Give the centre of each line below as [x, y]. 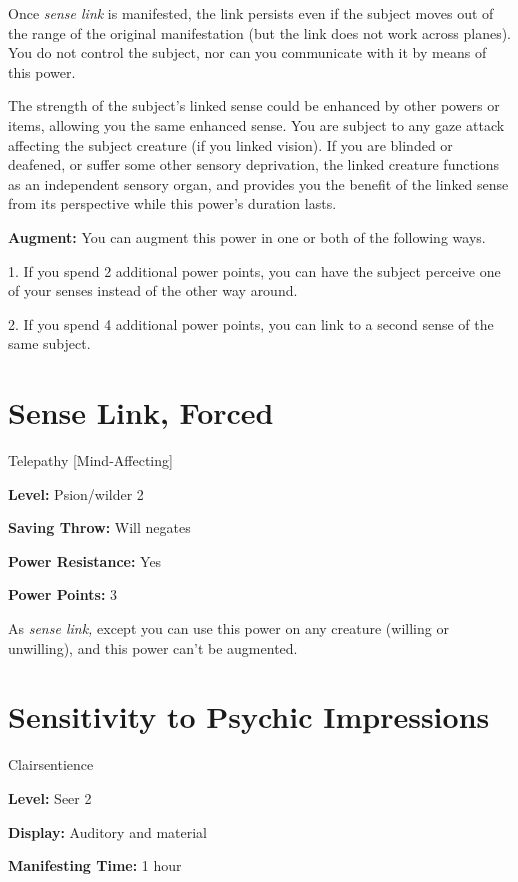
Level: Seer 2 [50, 797]
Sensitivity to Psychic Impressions [249, 716]
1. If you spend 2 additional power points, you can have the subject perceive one [254, 270]
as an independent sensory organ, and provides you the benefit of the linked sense [258, 183]
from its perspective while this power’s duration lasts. [172, 203]
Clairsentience [51, 764]
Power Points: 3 [63, 594]
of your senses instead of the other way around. [153, 290]
